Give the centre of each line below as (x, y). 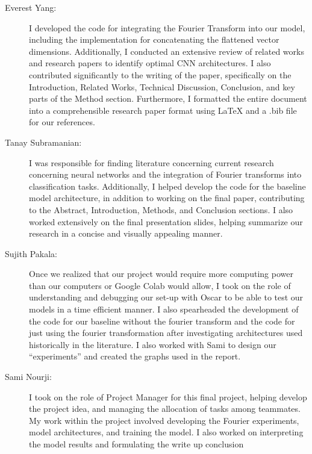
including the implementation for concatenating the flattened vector (154, 39)
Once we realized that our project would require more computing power (161, 274)
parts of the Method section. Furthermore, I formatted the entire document (168, 98)
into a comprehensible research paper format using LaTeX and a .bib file (163, 110)
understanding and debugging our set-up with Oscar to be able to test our (166, 297)
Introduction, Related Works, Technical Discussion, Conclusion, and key (162, 86)
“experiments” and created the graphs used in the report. (135, 356)
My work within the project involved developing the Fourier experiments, (164, 420)
